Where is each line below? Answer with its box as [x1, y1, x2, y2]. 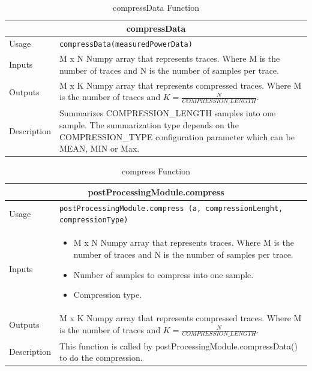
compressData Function [112, 1, 200, 13]
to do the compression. [59, 351, 143, 364]
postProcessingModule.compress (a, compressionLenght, [59, 204, 283, 213]
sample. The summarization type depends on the [59, 119, 239, 131]
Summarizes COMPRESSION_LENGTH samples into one [59, 107, 276, 119]
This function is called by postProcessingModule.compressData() [59, 339, 298, 352]
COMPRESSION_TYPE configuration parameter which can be [59, 130, 295, 143]
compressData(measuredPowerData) [59, 40, 193, 49]
